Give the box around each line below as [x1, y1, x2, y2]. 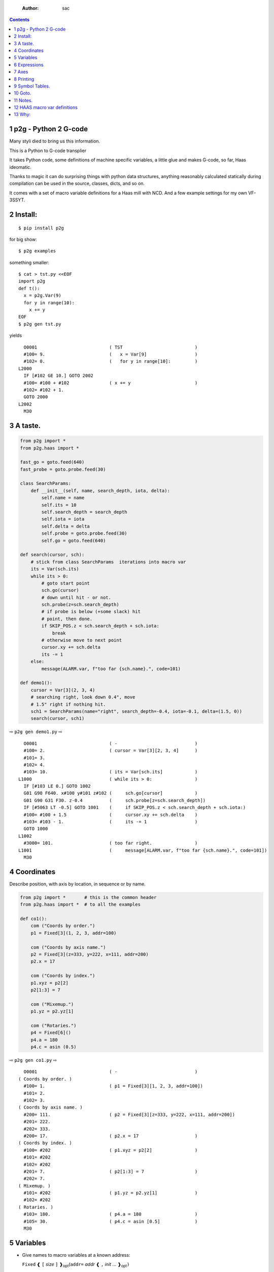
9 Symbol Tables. [14, 83, 50, 89]
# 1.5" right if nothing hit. [30, 701, 106, 707]
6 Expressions [14, 62, 44, 68]
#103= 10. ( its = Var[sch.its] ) [23, 769, 198, 775]
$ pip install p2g [18, 225, 64, 231]
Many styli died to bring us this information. [9, 138, 100, 144]
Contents [9, 17, 30, 23]
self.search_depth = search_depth [41, 509, 127, 515]
